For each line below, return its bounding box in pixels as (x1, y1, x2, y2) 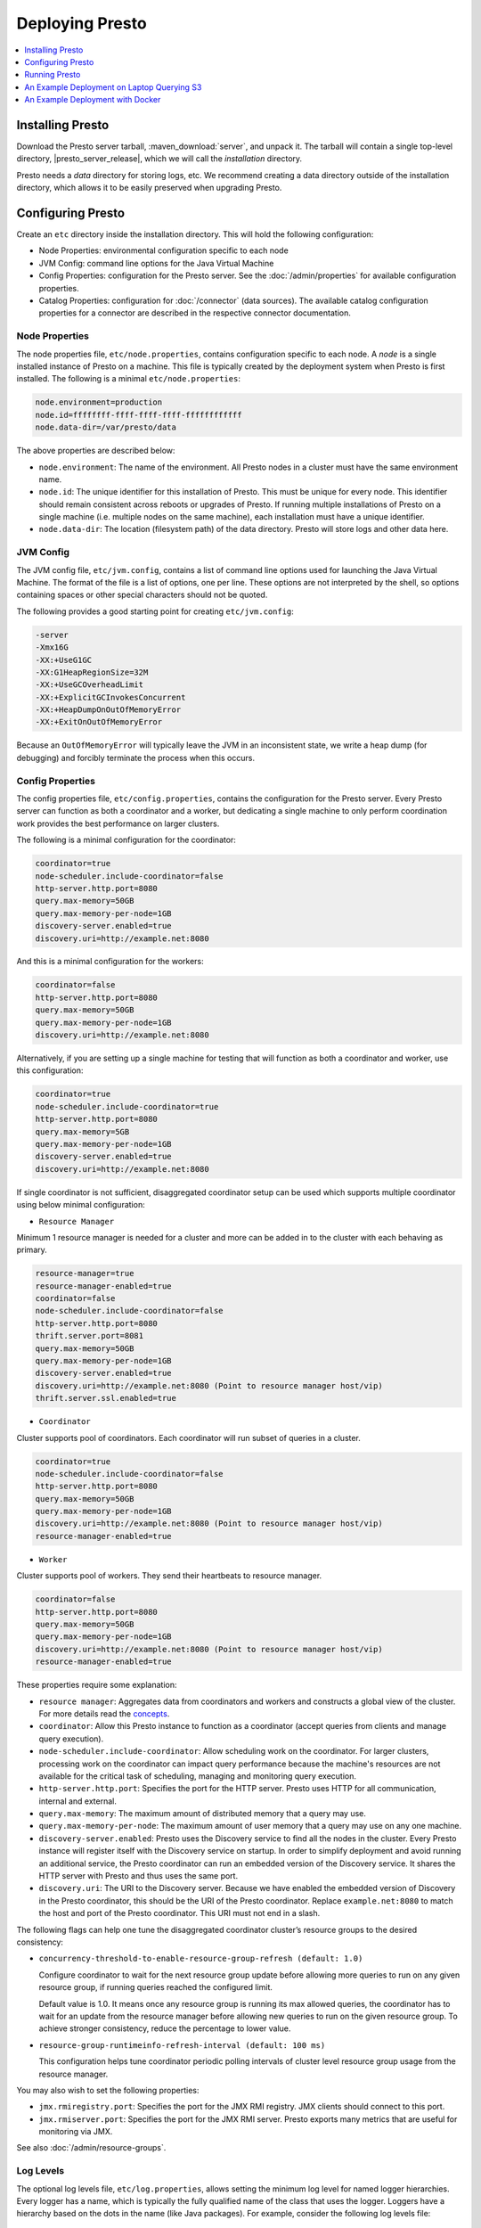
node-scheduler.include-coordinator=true (35, 1102, 219, 1111)
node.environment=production (35, 397, 163, 407)
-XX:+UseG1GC (35, 655, 93, 665)
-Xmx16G (35, 643, 69, 652)
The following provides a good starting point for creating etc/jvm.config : (16, 606, 294, 617)
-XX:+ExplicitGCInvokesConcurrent (35, 692, 186, 702)
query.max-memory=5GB (35, 1126, 130, 1136)
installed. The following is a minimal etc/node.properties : (16, 373, 240, 384)
